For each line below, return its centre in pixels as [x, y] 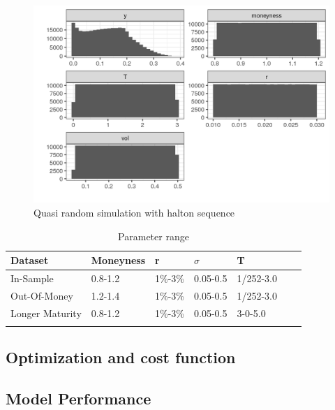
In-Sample [32, 278]
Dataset [30, 260]
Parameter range [154, 236]
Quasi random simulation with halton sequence [134, 212]
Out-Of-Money [42, 295]
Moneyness [118, 260]
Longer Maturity [46, 313]
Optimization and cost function [121, 357]
